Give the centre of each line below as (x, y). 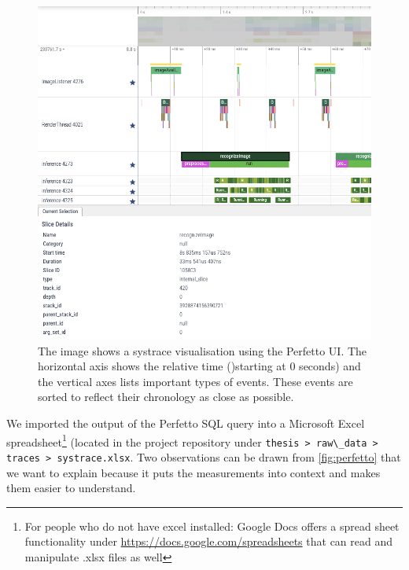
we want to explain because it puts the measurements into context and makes (193, 472)
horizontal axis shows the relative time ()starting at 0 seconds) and (199, 366)
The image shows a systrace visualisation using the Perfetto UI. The (203, 350)
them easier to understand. (71, 488)
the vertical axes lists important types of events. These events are (195, 381)
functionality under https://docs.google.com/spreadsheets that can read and (209, 541)
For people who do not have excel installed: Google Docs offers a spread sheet (212, 526)
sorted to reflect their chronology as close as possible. (166, 397)
